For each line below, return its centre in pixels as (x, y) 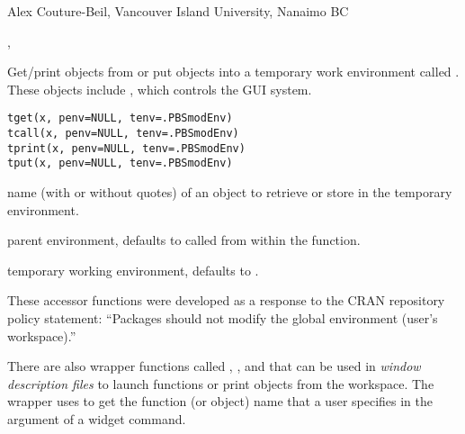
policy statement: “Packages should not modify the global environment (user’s (223, 317)
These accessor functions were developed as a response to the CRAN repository (226, 300)
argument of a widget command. (97, 418)
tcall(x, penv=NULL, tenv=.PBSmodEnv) (123, 134)
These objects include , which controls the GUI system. (160, 89)
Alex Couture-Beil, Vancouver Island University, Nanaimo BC (178, 11)
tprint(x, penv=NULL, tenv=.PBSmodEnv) (126, 148)
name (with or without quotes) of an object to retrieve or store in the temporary (230, 192)
